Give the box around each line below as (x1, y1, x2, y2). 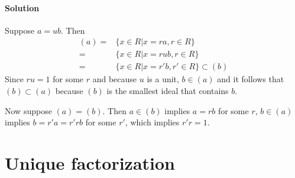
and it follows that (217, 73, 284, 85)
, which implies (125, 116, 180, 128)
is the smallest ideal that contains (106, 85, 229, 97)
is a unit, (147, 73, 179, 85)
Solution (5, 1, 40, 14)
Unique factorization (5, 151, 175, 175)
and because (92, 73, 137, 85)
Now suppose (5, 104, 52, 116)
